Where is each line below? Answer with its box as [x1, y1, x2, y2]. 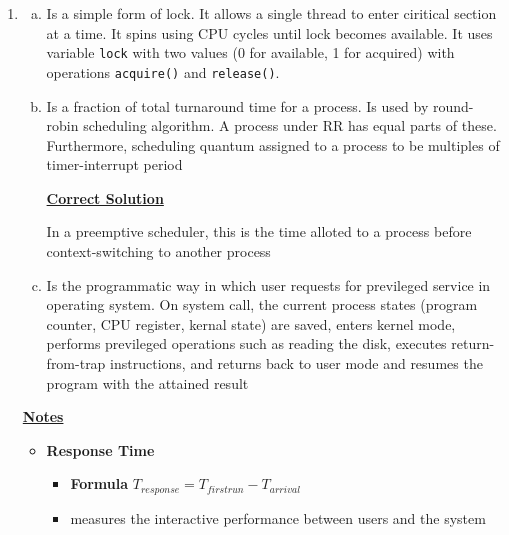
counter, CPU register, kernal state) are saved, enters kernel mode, [46, 313, 456, 334]
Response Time [46, 439, 155, 460]
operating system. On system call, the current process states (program [46, 294, 478, 315]
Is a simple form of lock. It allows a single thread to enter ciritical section [46, 3, 497, 23]
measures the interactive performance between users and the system [70, 507, 486, 528]
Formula [70, 473, 129, 494]
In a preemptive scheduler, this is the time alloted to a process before [46, 221, 472, 242]
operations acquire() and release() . [46, 61, 280, 82]
